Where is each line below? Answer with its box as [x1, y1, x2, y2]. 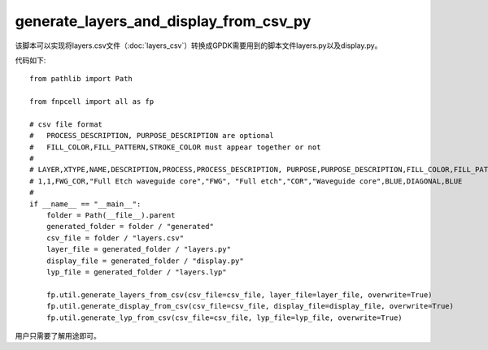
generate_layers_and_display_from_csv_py [15, 12, 312, 30]
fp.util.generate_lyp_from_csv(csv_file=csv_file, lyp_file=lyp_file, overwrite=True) [46, 313, 403, 322]
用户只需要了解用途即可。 [15, 331, 101, 340]
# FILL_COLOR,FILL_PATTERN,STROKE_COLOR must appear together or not [29, 142, 321, 152]
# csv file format [29, 119, 103, 129]
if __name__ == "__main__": [29, 199, 142, 209]
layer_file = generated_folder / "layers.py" [46, 244, 232, 254]
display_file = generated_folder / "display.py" [46, 256, 244, 266]
